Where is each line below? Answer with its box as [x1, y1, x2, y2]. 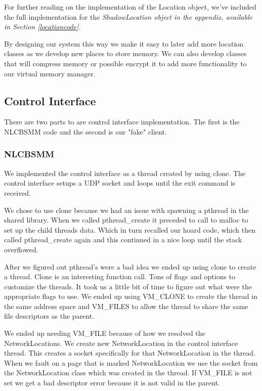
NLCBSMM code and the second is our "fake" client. [4, 126, 167, 137]
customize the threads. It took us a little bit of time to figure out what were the [4, 281, 252, 291]
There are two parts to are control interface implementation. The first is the [4, 116, 240, 127]
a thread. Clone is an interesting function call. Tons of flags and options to [4, 271, 236, 282]
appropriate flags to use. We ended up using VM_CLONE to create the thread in [4, 291, 257, 301]
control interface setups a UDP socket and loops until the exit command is [4, 178, 236, 188]
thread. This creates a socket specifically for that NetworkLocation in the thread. [4, 347, 255, 358]
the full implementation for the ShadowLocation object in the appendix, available [4, 11, 252, 22]
